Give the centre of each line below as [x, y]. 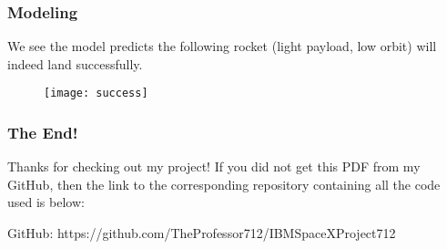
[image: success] [96, 93]
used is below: [46, 202]
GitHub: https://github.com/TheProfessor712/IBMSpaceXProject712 [202, 233]
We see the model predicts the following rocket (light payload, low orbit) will [222, 46]
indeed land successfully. [75, 63]
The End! [43, 132]
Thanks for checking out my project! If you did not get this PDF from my [214, 166]
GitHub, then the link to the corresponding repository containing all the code [224, 184]
